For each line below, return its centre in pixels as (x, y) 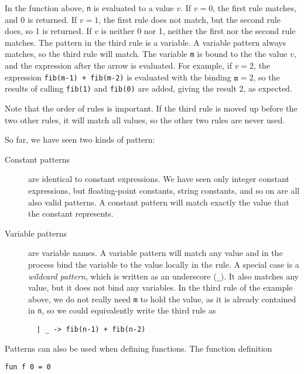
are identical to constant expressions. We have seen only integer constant (159, 179)
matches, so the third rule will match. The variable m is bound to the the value (146, 54)
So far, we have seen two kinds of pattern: (80, 139)
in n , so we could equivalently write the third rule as (122, 310)
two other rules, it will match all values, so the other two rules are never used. (145, 119)
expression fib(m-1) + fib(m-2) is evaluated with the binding (118, 77)
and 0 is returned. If (41, 19)
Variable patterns (36, 233)
